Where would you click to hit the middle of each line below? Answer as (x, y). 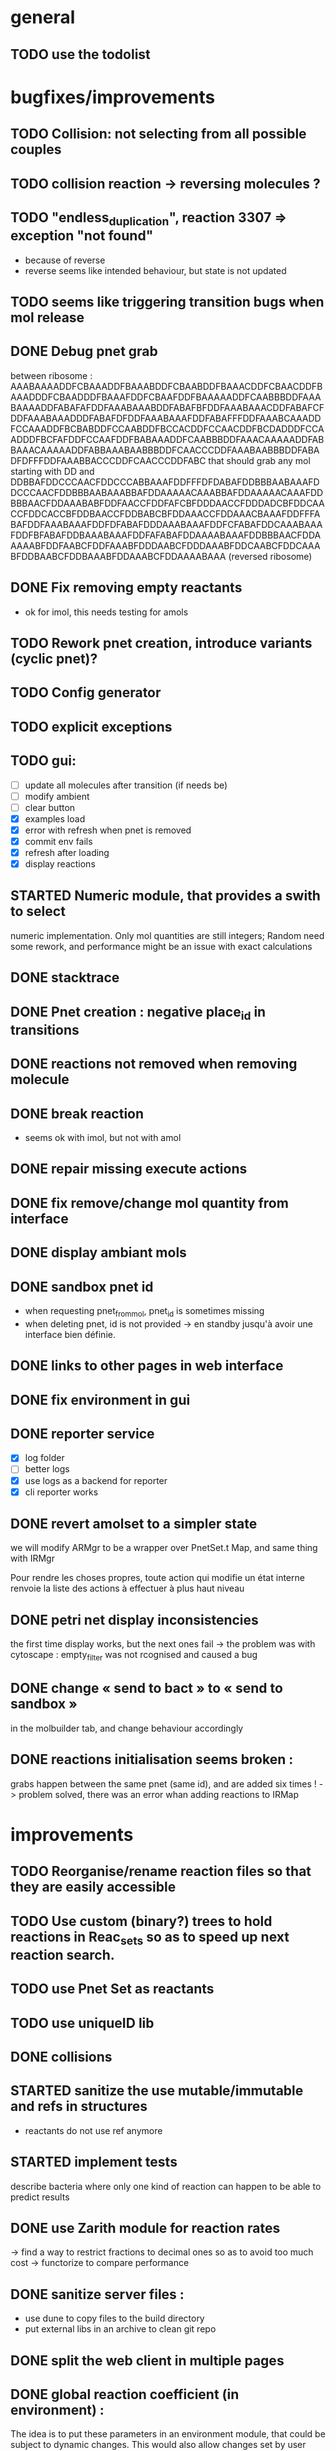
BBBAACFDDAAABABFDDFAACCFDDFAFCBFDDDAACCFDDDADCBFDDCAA (167, 503)
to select (38, 911)
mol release (47, 317)
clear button (50, 807)
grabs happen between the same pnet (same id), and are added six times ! (163, 1783)
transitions (45, 1029)
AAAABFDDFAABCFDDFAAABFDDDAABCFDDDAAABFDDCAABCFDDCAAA (165, 545)
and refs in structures (79, 2106)
